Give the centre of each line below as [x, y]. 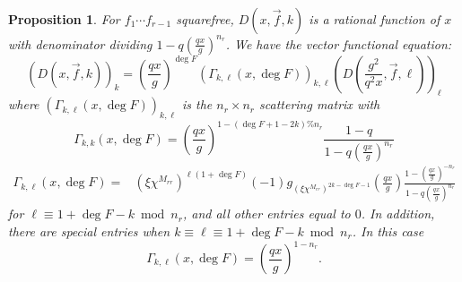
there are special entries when [89, 231]
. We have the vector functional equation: [339, 43]
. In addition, [398, 214]
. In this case [388, 231]
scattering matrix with [320, 104]
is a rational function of [375, 19]
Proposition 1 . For [64, 19]
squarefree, [205, 19]
